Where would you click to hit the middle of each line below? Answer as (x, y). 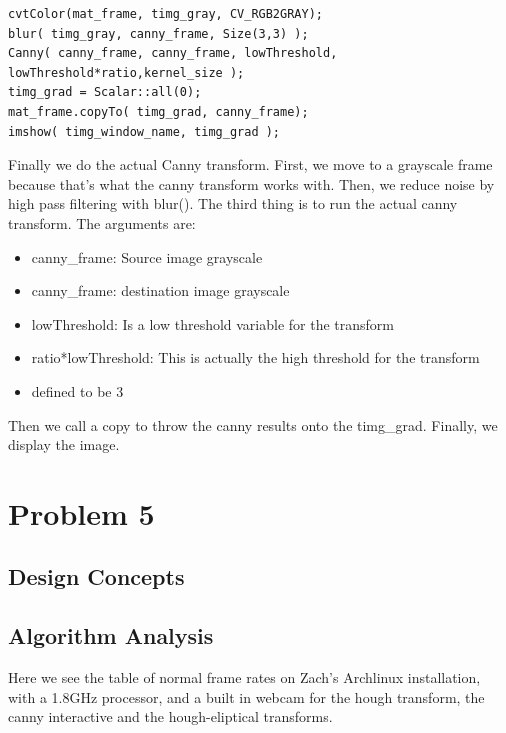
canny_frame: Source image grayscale (147, 256)
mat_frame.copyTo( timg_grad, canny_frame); (158, 111)
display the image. (64, 444)
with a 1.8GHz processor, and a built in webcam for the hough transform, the (246, 696)
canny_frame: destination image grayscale (160, 290)
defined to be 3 (77, 390)
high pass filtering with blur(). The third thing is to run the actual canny (233, 203)
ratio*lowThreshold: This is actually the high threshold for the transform (255, 357)
